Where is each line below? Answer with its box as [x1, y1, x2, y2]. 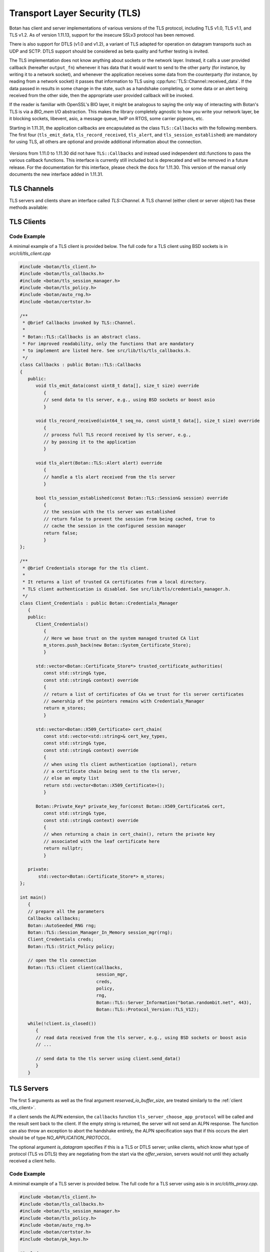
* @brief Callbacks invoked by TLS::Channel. [22, 320, 136, 326]
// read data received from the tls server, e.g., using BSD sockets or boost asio [35, 1035, 247, 1040]
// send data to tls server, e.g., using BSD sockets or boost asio [43, 397, 215, 403]
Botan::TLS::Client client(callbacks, [27, 965, 123, 970]
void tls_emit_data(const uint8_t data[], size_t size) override [35, 383, 199, 389]
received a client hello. [9, 1158, 56, 1164]
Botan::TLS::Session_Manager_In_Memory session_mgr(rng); [27, 929, 173, 935]
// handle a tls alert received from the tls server [43, 474, 175, 480]
